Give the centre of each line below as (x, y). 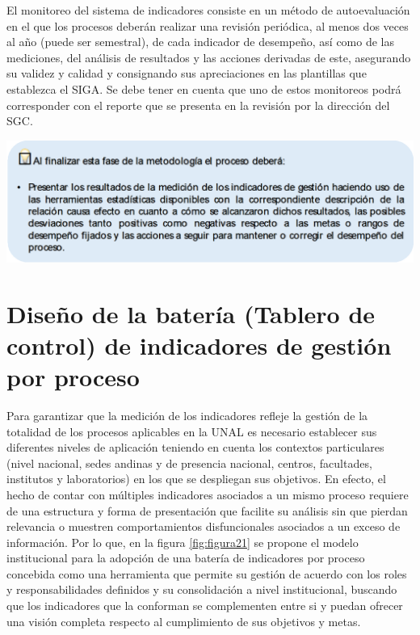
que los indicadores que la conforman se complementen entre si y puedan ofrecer (205, 606)
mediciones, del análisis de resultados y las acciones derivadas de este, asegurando (209, 57)
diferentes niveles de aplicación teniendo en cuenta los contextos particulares (195, 447)
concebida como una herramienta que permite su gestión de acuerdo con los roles (207, 573)
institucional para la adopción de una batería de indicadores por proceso (186, 558)
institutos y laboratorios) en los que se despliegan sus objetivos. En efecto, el (196, 479)
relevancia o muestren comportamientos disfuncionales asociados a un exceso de (204, 526)
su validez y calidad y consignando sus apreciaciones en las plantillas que (187, 73)
